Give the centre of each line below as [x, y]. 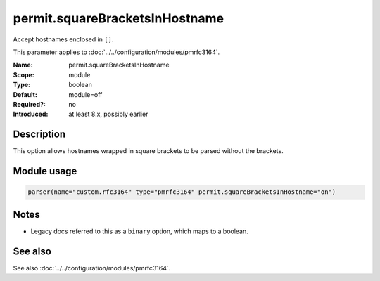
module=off [85, 94]
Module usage [45, 171]
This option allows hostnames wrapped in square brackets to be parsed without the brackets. [148, 151]
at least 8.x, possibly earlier [108, 114]
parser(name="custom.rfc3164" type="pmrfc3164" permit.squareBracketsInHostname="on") [182, 192]
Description [39, 135]
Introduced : [31, 114]
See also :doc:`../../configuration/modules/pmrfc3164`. [92, 268]
